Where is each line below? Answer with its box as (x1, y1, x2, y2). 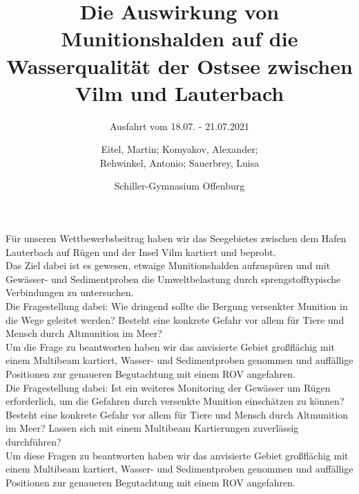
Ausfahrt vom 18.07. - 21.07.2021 (110, 118, 249, 133)
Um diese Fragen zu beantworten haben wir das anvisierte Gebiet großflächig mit (6, 448, 349, 462)
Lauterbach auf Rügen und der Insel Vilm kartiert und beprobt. (6, 244, 276, 259)
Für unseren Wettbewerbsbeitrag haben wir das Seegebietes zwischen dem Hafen (6, 231, 347, 246)
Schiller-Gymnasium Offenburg (114, 179, 245, 193)
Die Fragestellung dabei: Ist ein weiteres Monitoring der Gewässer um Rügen (6, 380, 331, 394)
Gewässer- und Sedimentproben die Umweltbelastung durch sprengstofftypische (6, 271, 341, 286)
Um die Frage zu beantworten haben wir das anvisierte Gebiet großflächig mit (6, 339, 336, 354)
